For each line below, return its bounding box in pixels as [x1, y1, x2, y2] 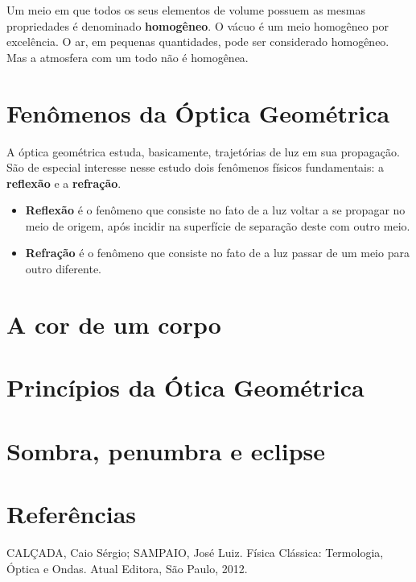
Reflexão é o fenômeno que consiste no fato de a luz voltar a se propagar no [25, 202, 406, 218]
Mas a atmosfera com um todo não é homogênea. [6, 48, 249, 65]
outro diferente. [25, 260, 102, 277]
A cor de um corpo [6, 307, 221, 340]
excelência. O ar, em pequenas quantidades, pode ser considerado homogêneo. [6, 33, 389, 50]
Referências [6, 497, 137, 530]
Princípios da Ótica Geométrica [6, 371, 365, 404]
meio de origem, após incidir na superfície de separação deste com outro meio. [25, 217, 410, 234]
